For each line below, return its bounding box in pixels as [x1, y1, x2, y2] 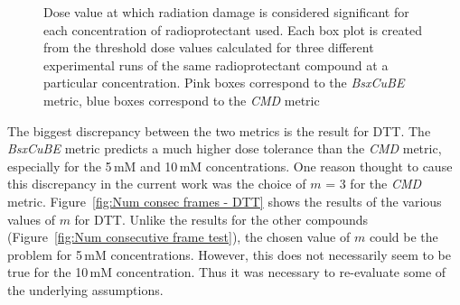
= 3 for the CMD [325, 174, 422, 193]
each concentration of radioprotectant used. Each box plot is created [43, 20, 422, 39]
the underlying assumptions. [7, 280, 164, 299]
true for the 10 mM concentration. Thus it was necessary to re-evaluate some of [7, 263, 446, 282]
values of [7, 209, 55, 228]
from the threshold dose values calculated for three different [43, 38, 374, 57]
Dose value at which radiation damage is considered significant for [43, 3, 409, 21]
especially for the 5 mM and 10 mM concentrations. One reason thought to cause [7, 156, 453, 175]
